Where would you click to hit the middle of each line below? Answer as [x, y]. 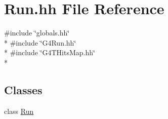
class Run [19, 111]
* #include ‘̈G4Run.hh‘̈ [40, 42]
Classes [23, 89]
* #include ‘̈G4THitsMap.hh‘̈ [50, 52]
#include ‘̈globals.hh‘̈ [37, 33]
